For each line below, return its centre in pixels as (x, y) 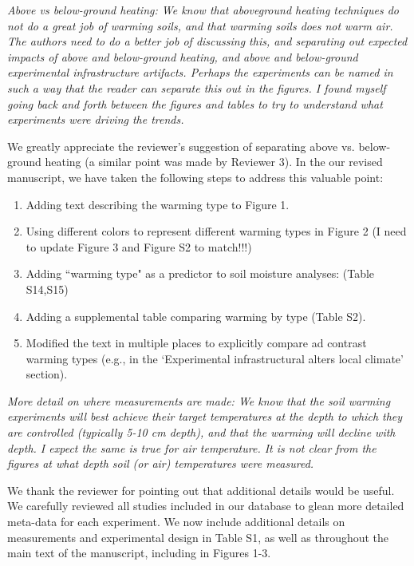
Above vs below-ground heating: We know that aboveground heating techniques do (203, 10)
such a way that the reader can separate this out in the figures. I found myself (197, 87)
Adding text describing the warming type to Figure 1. (158, 204)
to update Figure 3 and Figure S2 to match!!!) (139, 246)
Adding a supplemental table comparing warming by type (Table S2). (196, 316)
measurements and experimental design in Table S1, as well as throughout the (198, 537)
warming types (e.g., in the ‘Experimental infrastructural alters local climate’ (215, 358)
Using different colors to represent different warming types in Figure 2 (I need (216, 231)
